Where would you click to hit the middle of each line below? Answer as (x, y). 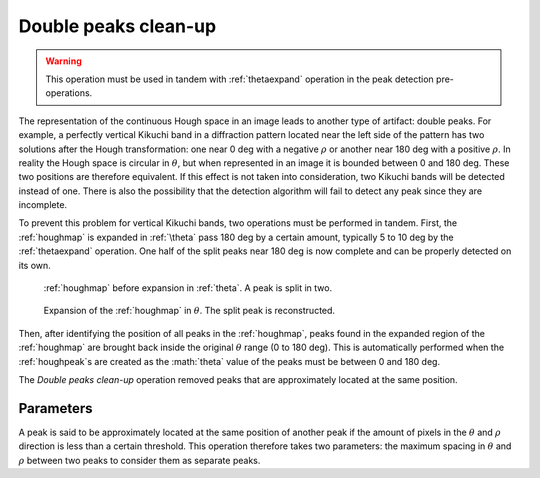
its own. (35, 265)
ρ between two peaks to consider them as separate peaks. (139, 460)
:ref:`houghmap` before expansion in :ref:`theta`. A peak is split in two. (188, 288)
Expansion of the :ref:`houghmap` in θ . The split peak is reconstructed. (189, 311)
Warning (63, 61)
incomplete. (43, 205)
